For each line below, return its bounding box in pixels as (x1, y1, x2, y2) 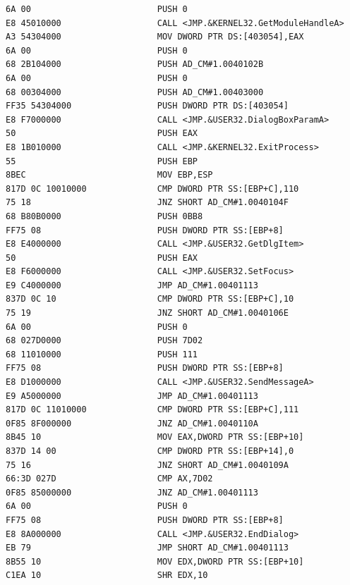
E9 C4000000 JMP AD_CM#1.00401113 (6, 280, 258, 290)
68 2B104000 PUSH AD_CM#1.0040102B (6, 59, 264, 70)
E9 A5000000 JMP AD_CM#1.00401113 (6, 390, 258, 401)
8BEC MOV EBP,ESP (6, 170, 213, 180)
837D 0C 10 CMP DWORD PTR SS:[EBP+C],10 (6, 294, 294, 304)
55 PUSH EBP (6, 156, 198, 166)
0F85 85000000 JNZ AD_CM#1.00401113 (6, 487, 258, 498)
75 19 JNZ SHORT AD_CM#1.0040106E (6, 308, 289, 319)
